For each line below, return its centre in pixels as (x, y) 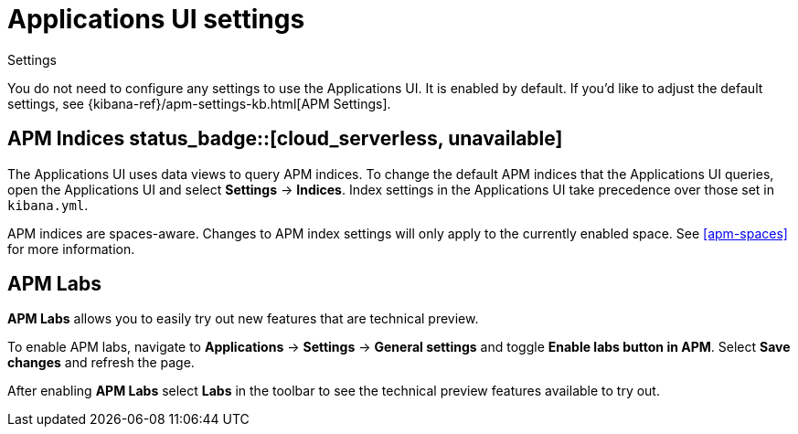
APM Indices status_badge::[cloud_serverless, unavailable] (285, 139)
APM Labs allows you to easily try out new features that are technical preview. (243, 319)
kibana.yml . (48, 205)
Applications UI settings (156, 19)
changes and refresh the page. (101, 363)
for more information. (71, 249)
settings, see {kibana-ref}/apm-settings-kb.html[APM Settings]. (199, 103)
